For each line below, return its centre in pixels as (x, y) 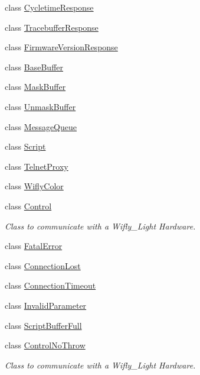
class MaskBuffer (35, 87)
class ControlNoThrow (45, 345)
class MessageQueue (41, 126)
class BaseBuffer (34, 67)
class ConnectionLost (43, 265)
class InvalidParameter (46, 305)
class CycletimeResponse (49, 7)
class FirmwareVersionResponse (61, 47)
